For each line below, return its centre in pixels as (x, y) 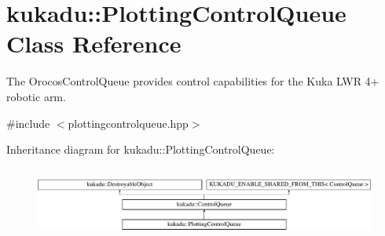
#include (28, 123)
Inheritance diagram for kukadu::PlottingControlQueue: (141, 149)
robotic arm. (36, 96)
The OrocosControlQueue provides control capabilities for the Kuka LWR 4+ (193, 81)
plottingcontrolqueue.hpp (128, 123)
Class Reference (94, 44)
